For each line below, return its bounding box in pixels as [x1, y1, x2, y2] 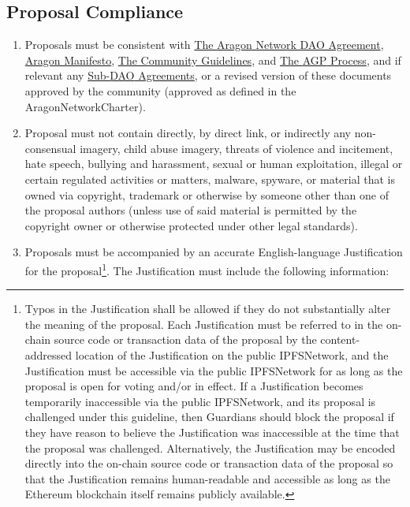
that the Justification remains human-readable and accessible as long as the [24, 470, 390, 486]
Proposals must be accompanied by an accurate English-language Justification [24, 244, 403, 260]
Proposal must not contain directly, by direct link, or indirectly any [24, 125, 352, 141]
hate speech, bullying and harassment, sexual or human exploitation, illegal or [24, 155, 403, 172]
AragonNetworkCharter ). [24, 98, 146, 114]
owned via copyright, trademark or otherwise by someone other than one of [24, 186, 389, 203]
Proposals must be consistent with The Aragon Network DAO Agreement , [24, 36, 384, 53]
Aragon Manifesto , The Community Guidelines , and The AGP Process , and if [24, 51, 401, 68]
